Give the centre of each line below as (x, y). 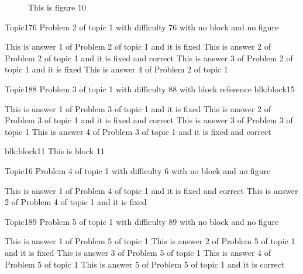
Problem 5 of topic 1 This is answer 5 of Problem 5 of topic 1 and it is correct (145, 264)
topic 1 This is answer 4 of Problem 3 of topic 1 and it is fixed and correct (138, 131)
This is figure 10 (57, 7)
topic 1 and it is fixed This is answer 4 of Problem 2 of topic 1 (116, 69)
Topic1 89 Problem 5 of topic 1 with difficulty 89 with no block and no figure (142, 221)
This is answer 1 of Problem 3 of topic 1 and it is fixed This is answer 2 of (138, 108)
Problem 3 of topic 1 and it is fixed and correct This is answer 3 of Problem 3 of (149, 120)
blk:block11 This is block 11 (55, 151)
